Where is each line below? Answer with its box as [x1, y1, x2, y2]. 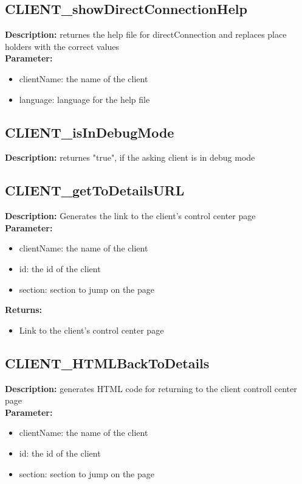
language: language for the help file [19, 93, 150, 105]
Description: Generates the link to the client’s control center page [5, 209, 256, 222]
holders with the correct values [5, 40, 120, 52]
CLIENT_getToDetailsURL [5, 181, 185, 200]
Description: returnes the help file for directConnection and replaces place [5, 28, 287, 41]
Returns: [5, 303, 43, 316]
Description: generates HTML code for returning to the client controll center [5, 382, 297, 395]
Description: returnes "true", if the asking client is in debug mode [5, 151, 255, 164]
